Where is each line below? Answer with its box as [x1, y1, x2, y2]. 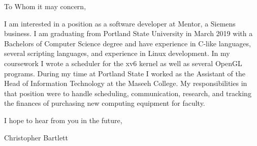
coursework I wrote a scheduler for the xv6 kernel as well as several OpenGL [4, 57, 242, 68]
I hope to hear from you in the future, [4, 114, 122, 125]
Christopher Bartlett [4, 132, 69, 142]
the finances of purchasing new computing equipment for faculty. [4, 98, 205, 108]
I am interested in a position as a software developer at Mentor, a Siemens [4, 18, 236, 28]
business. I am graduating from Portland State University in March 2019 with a [4, 28, 253, 39]
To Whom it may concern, [4, 1, 86, 11]
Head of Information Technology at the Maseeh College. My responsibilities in [4, 78, 247, 89]
